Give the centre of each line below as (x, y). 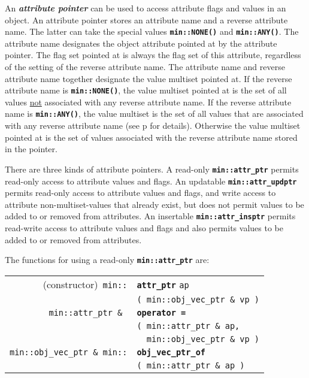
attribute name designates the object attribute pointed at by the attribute (141, 43)
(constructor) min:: (85, 284)
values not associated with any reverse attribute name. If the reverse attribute (148, 102)
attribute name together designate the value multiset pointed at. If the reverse (149, 78)
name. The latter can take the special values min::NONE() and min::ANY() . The (152, 31)
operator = (161, 312)
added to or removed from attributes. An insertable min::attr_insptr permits (150, 216)
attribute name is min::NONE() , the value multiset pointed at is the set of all (146, 90)
